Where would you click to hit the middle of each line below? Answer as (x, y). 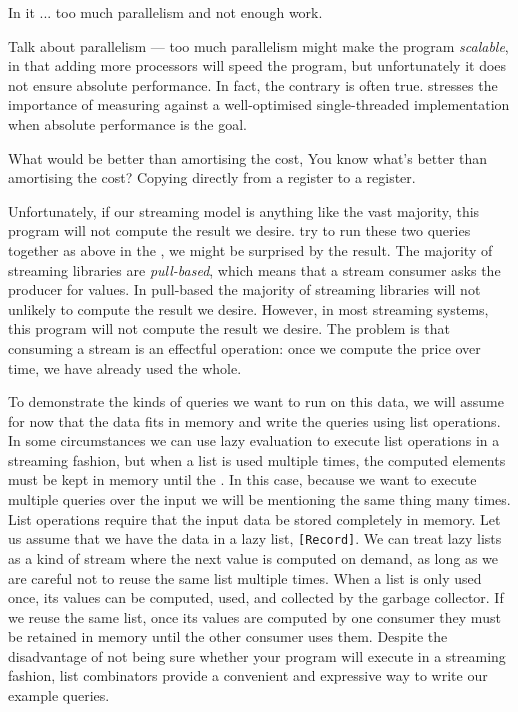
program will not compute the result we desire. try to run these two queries (239, 230)
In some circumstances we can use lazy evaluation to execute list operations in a (254, 440)
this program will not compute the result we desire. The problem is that (229, 328)
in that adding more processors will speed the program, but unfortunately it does (257, 65)
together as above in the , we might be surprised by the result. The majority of (250, 249)
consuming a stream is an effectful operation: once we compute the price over (244, 347)
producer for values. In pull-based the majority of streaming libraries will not (244, 289)
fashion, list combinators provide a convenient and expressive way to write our (248, 675)
